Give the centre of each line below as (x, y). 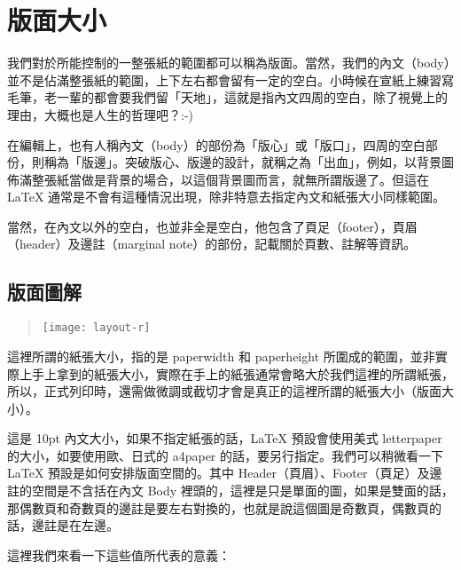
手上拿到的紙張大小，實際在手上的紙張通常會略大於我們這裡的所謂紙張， (242, 373)
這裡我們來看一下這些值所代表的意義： (119, 554)
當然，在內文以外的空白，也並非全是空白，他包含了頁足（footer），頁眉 (212, 226)
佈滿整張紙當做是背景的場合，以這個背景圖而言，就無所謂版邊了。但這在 (218, 179)
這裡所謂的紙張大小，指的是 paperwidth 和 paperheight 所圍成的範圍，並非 (221, 356)
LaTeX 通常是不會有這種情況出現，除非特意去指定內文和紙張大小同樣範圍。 (227, 197)
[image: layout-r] (96, 328)
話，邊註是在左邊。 (63, 525)
